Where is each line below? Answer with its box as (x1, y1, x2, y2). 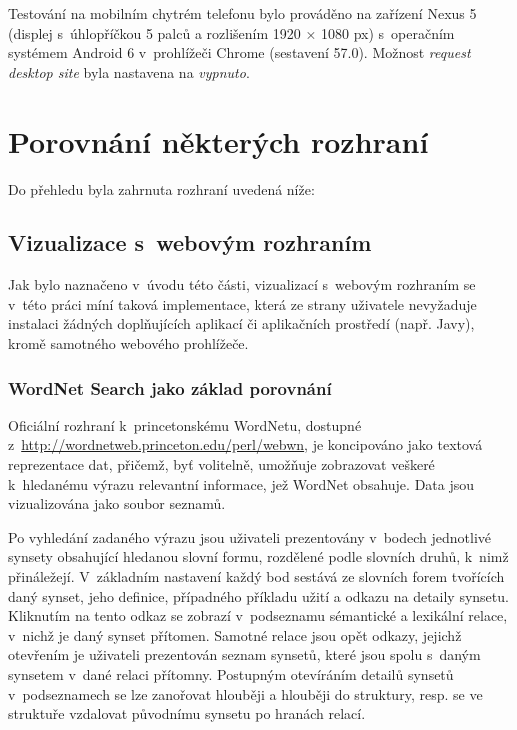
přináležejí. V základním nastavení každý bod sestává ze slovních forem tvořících (8, 566, 505, 587)
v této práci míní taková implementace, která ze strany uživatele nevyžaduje (8, 293, 477, 314)
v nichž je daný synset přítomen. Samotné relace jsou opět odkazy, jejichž (8, 624, 462, 645)
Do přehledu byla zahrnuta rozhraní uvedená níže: (8, 178, 315, 199)
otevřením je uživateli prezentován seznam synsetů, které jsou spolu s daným (8, 644, 481, 665)
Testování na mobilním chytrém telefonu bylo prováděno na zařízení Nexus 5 (8, 3, 477, 23)
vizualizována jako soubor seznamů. (8, 493, 226, 514)
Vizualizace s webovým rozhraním (8, 227, 372, 258)
